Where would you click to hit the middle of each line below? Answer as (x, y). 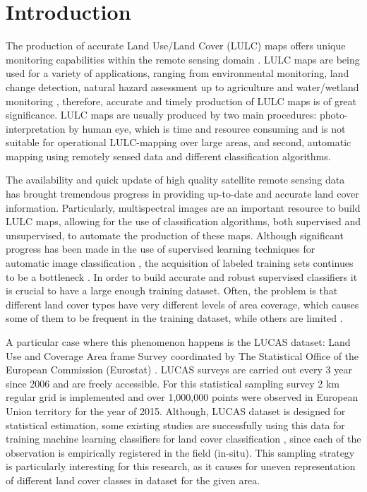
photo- (333, 115)
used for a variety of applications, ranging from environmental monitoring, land (178, 73)
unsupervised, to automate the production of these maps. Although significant (175, 235)
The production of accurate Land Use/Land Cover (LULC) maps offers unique (176, 46)
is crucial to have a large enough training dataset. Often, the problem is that (172, 290)
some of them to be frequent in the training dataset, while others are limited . (174, 318)
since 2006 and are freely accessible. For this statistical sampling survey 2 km (173, 383)
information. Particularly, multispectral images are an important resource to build (183, 207)
